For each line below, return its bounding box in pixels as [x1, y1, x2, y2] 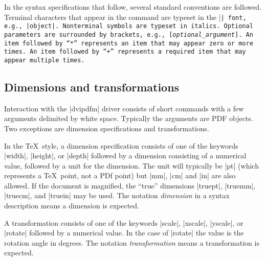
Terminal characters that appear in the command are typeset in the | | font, [4, 11, 247, 22]
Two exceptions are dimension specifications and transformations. [4, 123, 209, 133]
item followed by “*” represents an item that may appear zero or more [4, 39, 253, 47]
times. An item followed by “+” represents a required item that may [4, 48, 246, 56]
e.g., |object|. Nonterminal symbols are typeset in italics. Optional [4, 22, 253, 30]
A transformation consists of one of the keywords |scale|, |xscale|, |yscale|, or [4, 217, 244, 228]
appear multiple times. [4, 56, 85, 64]
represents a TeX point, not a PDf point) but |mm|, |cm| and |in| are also [4, 170, 236, 181]
